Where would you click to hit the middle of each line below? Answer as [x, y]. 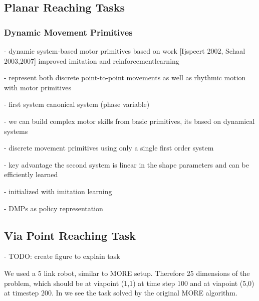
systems [16, 131]
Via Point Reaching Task [70, 235]
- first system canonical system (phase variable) [77, 104]
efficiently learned [31, 174]
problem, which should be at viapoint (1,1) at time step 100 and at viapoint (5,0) [129, 283]
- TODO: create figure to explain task [62, 256]
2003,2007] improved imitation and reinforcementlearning [92, 60]
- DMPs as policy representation [54, 208]
